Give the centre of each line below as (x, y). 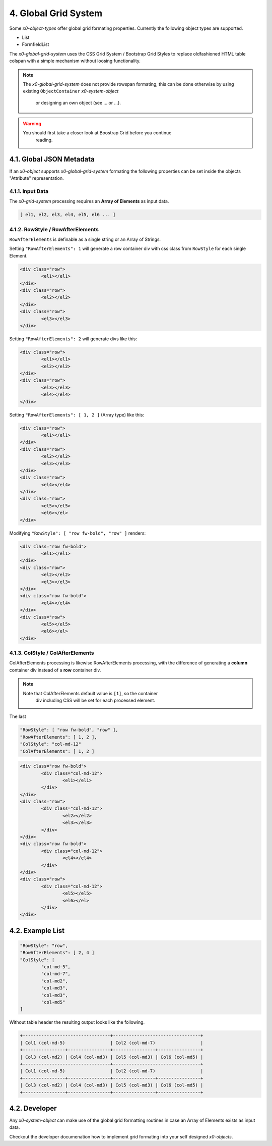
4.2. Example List (37, 931)
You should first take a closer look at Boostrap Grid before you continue (97, 133)
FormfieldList (36, 44)
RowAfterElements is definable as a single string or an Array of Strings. (85, 239)
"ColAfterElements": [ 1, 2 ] (57, 751)
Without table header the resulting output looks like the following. (77, 1022)
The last (18, 716)
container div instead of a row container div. (55, 670)
